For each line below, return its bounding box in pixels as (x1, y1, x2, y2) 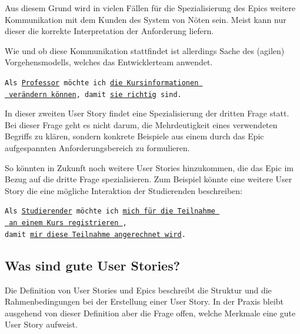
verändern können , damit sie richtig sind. (9, 90, 182, 99)
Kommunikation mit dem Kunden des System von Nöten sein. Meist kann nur (5, 13, 286, 25)
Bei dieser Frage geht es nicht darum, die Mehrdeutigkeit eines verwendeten (5, 118, 278, 131)
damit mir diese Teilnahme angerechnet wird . (5, 230, 186, 239)
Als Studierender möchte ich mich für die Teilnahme (5, 207, 215, 216)
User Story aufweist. (5, 318, 78, 330)
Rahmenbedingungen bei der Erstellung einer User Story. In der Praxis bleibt (5, 295, 284, 308)
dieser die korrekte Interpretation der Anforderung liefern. (5, 25, 214, 37)
